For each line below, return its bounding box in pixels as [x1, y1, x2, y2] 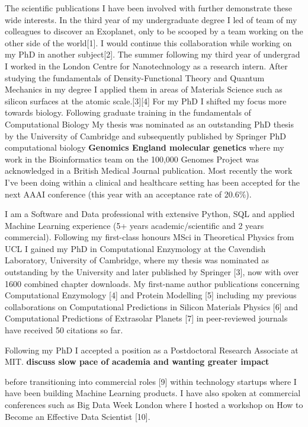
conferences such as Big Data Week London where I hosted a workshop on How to [5, 399, 303, 410]
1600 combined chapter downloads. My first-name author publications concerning [5, 277, 300, 289]
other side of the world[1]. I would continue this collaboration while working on [5, 36, 292, 49]
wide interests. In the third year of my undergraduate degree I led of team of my [5, 13, 297, 26]
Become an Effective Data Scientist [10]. [5, 410, 150, 422]
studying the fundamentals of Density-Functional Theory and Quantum [5, 71, 265, 84]
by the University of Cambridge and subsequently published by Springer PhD [5, 129, 286, 142]
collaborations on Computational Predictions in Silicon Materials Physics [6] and [5, 300, 298, 313]
